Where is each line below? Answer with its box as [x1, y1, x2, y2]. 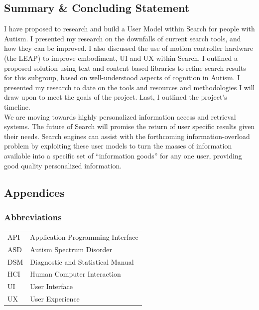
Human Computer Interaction [30, 269, 121, 279]
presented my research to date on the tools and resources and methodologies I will [4, 82, 255, 92]
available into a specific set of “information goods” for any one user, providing [4, 150, 242, 160]
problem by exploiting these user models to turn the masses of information [4, 141, 232, 151]
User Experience [30, 294, 80, 304]
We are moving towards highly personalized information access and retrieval [4, 111, 236, 122]
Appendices [4, 184, 65, 200]
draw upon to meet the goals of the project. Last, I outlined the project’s [4, 92, 227, 102]
